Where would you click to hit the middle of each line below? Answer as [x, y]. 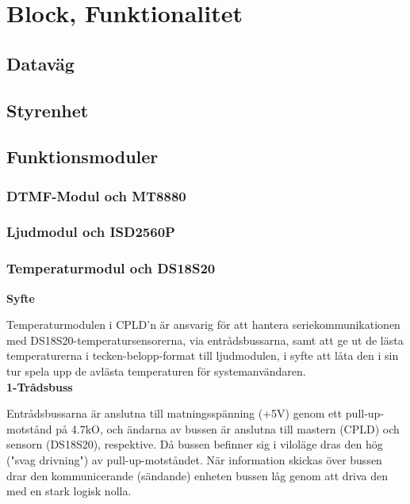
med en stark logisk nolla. [69, 491]
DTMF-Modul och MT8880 [96, 195]
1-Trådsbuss [40, 386]
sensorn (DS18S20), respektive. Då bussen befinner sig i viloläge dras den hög [195, 444]
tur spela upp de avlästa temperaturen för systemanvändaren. [156, 371]
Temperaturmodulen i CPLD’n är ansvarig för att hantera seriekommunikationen [203, 325]
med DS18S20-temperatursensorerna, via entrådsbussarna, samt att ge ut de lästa [205, 340]
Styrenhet [48, 110]
